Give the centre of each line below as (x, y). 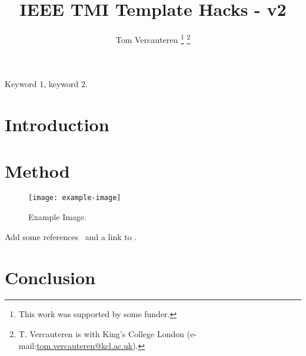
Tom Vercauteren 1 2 (153, 39)
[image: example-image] (75, 198)
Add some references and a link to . (71, 236)
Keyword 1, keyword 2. (46, 84)
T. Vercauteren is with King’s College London (101, 334)
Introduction (57, 124)
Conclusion (50, 277)
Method (37, 170)
